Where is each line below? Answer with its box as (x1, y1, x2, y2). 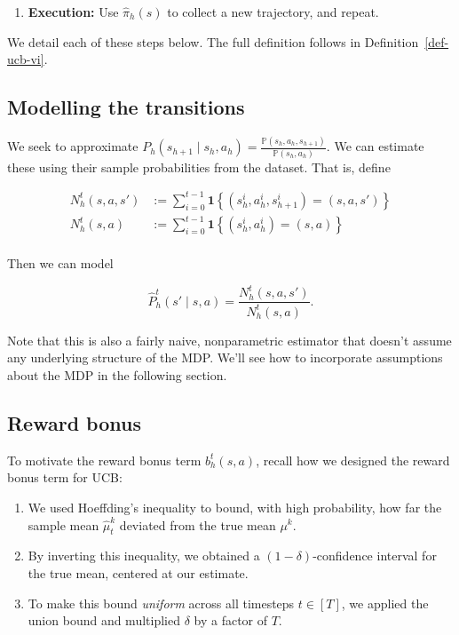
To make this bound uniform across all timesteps (28, 593, 295, 612)
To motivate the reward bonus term (7, 450, 202, 469)
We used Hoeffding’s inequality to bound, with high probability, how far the (28, 497, 442, 516)
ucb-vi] (7, 50, 44, 68)
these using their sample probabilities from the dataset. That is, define (7, 157, 391, 176)
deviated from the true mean (119, 515, 276, 534)
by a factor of (194, 611, 268, 630)
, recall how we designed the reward (256, 450, 450, 469)
